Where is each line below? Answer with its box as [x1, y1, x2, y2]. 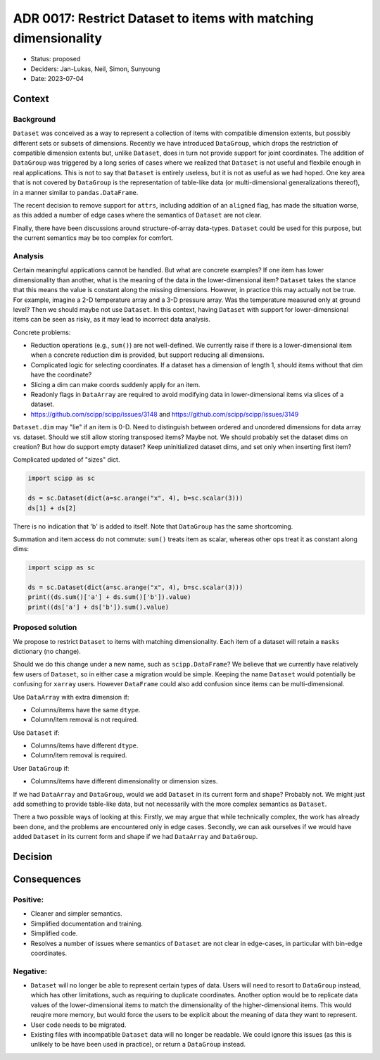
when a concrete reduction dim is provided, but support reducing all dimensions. [30, 351, 265, 359]
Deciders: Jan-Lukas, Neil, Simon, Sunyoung [30, 64, 160, 73]
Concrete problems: [13, 328, 71, 336]
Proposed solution [13, 623, 77, 633]
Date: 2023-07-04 [30, 75, 84, 83]
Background [13, 114, 56, 124]
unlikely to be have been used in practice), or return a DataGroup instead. [30, 1040, 246, 1049]
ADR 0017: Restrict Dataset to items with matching [13, 11, 314, 26]
